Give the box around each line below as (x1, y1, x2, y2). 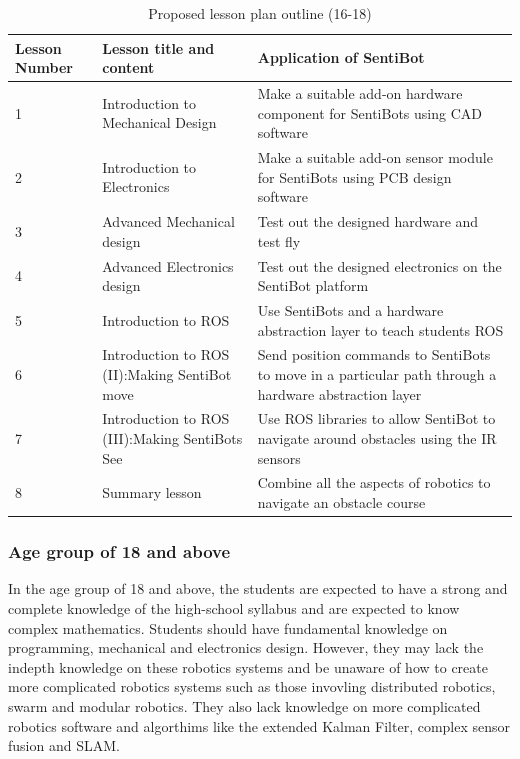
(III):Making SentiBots (102, 428, 243, 449)
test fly (257, 230, 301, 251)
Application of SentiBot (257, 47, 425, 68)
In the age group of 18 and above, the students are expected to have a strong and (8, 578, 508, 599)
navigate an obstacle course (257, 492, 426, 513)
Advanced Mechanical (102, 211, 235, 232)
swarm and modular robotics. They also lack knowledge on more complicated (8, 695, 481, 716)
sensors (257, 447, 301, 468)
